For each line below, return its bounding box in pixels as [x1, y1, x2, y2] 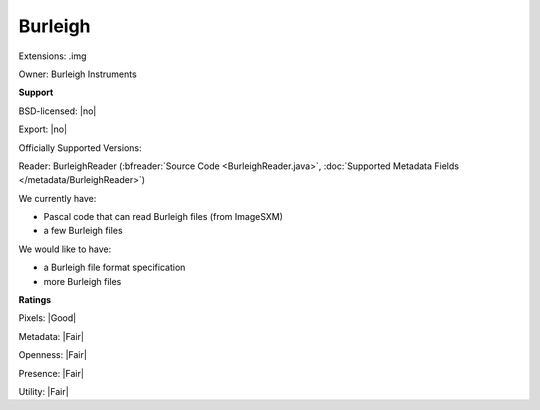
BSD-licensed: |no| [18, 105, 97, 117]
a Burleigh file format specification [43, 261, 186, 274]
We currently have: [18, 192, 97, 204]
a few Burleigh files [43, 225, 124, 237]
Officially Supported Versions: [18, 141, 142, 154]
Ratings [18, 294, 52, 306]
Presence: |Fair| [18, 367, 85, 379]
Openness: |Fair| [18, 349, 87, 361]
